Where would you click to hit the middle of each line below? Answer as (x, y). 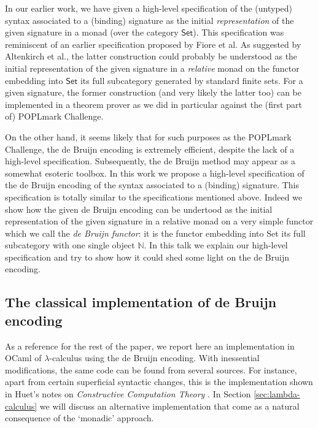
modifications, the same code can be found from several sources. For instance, (151, 369)
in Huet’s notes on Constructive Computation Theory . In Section (128, 394)
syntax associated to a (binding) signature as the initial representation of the (149, 20)
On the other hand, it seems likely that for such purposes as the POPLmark (148, 136)
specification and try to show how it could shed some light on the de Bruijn (147, 257)
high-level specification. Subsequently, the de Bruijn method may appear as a (150, 161)
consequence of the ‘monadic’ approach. (79, 418)
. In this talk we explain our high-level (216, 245)
